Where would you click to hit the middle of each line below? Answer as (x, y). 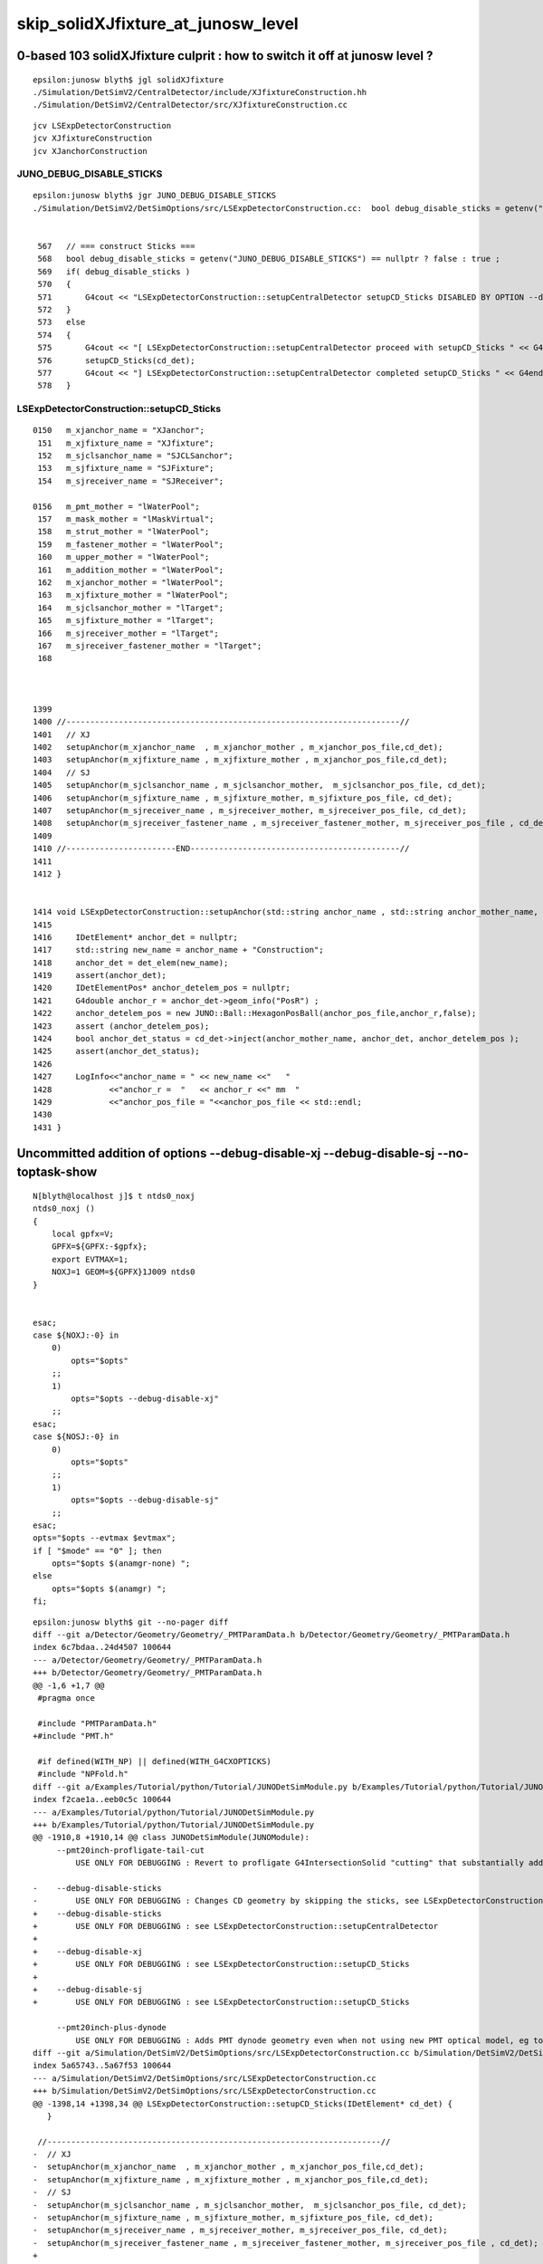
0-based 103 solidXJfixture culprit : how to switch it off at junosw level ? (225, 56)
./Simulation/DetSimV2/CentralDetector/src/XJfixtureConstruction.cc (191, 105)
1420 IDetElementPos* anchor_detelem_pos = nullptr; (162, 988)
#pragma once (66, 1698)
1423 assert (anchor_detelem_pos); (121, 1026)
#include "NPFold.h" (83, 1774)
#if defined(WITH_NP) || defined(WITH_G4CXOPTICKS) (154, 1761)
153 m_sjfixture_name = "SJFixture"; (126, 468)
